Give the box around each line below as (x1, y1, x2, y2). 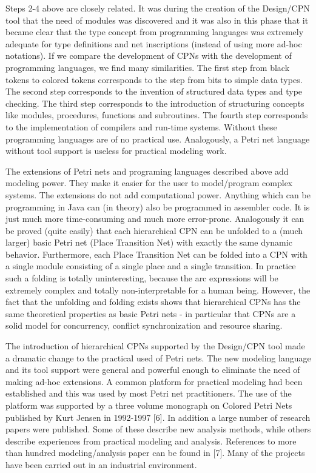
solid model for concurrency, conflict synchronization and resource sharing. (5, 319, 283, 332)
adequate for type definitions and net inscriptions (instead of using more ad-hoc (5, 37, 302, 50)
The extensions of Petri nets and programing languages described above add (5, 164, 289, 177)
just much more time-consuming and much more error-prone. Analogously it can (5, 212, 304, 225)
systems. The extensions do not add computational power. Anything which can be (5, 188, 311, 201)
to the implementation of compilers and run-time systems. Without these (5, 120, 277, 133)
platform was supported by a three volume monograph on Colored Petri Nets (5, 399, 292, 411)
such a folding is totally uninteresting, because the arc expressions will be (5, 272, 278, 284)
